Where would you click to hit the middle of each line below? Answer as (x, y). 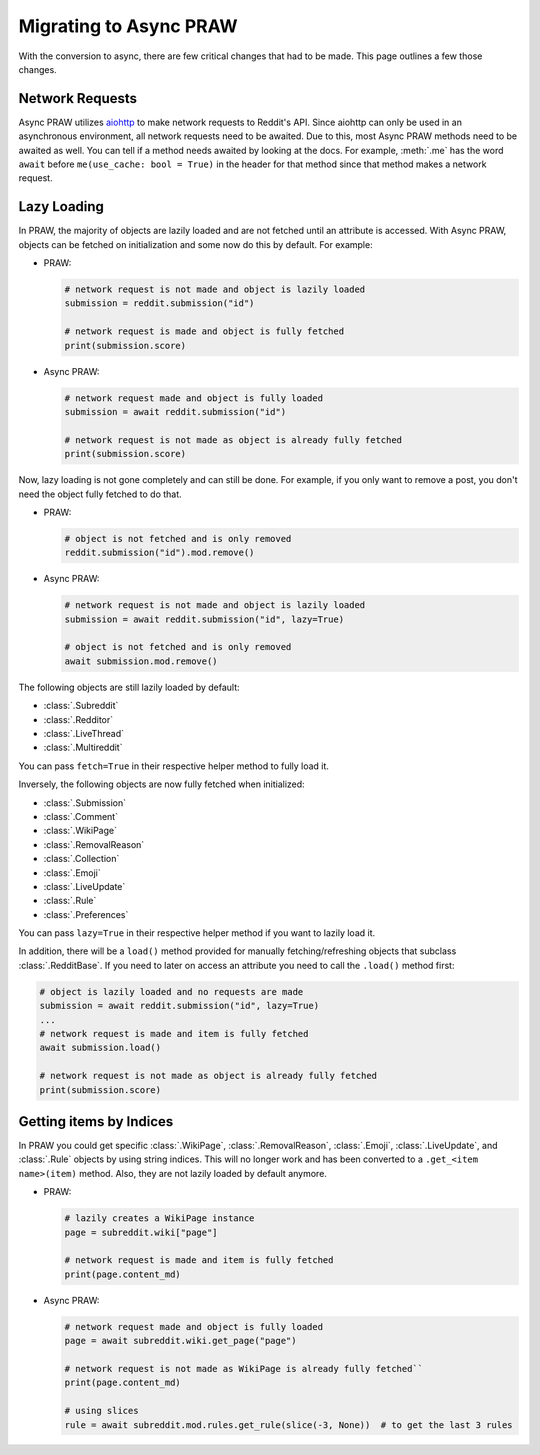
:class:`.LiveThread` (84, 733)
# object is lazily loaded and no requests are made (171, 991)
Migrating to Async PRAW (128, 26)
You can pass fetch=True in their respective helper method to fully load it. (174, 766)
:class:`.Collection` (81, 859)
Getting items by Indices (96, 1121)
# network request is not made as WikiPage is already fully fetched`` (244, 1368)
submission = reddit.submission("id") (159, 303)
